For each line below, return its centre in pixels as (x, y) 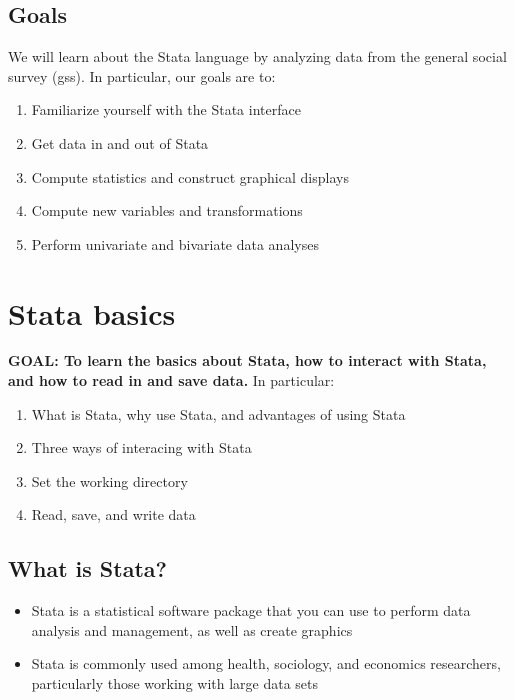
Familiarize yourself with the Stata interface (166, 109)
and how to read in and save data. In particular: (171, 380)
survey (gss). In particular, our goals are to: (142, 75)
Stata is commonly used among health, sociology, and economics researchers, (266, 663)
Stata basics (92, 312)
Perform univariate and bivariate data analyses (175, 243)
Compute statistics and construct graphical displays (190, 176)
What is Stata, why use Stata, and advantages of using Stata (218, 413)
